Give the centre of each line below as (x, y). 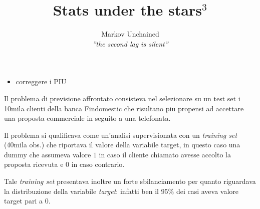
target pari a (24, 201)
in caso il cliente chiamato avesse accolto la (165, 154)
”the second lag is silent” (130, 43)
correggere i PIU (41, 81)
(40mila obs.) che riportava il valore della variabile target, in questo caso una (122, 145)
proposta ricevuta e (34, 164)
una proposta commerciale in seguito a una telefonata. (87, 118)
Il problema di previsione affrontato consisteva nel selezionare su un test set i (122, 98)
